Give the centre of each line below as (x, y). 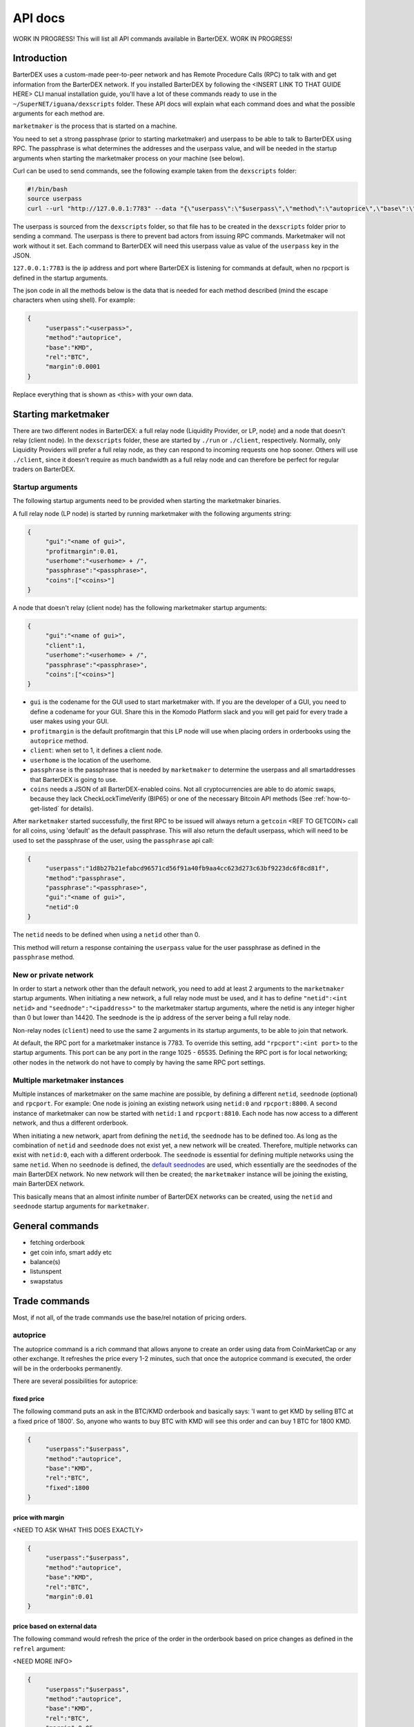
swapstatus (47, 1281)
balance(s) (45, 1261)
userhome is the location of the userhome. (91, 760)
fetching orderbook (58, 1243)
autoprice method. (59, 741)
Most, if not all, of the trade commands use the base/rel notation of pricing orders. (130, 1317)
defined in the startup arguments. (60, 278)
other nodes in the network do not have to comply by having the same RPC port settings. (139, 1062)
